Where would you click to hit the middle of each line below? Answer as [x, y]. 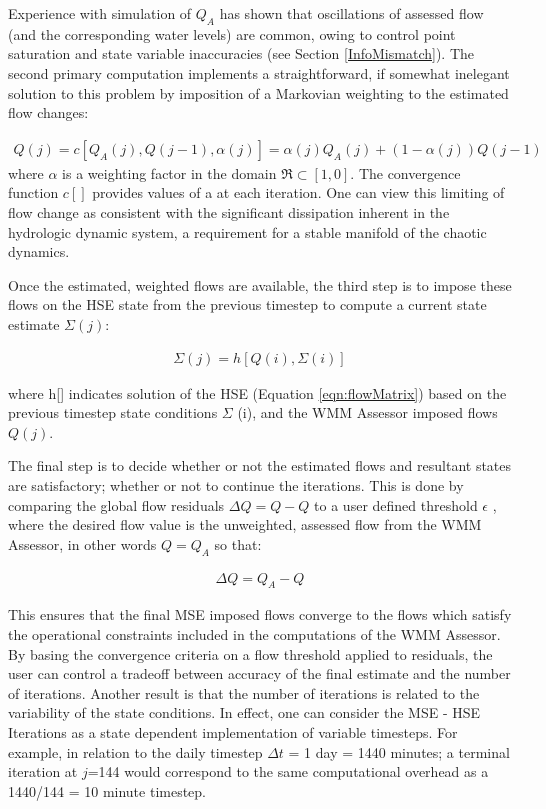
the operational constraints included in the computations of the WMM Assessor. [254, 633]
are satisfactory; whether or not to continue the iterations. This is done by [236, 484]
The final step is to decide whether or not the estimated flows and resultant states [260, 465]
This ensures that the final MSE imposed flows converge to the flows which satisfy [260, 614]
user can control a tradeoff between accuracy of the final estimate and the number [259, 673]
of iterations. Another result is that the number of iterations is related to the [244, 692]
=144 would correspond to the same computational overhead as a [288, 771]
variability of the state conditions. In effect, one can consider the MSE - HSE [244, 712]
